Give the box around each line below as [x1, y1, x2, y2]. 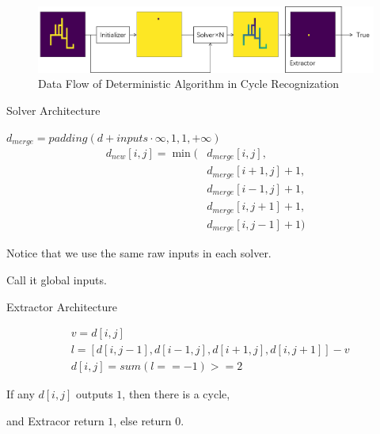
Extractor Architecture [6, 298, 117, 314]
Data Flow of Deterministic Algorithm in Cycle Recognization [38, 75, 340, 92]
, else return [113, 412, 172, 428]
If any [6, 386, 35, 402]
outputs [75, 386, 113, 402]
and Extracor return [6, 412, 104, 428]
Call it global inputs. [6, 271, 107, 287]
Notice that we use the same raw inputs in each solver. [6, 245, 272, 261]
